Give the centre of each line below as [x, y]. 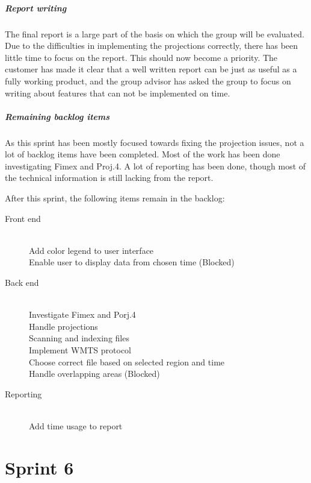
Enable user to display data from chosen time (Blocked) [132, 262]
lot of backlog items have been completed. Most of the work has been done [143, 154]
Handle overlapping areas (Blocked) [94, 374]
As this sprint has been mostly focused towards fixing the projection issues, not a [155, 142]
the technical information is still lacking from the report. [109, 178]
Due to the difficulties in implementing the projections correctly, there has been [152, 46]
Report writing [36, 8]
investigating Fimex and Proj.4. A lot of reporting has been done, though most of [155, 166]
